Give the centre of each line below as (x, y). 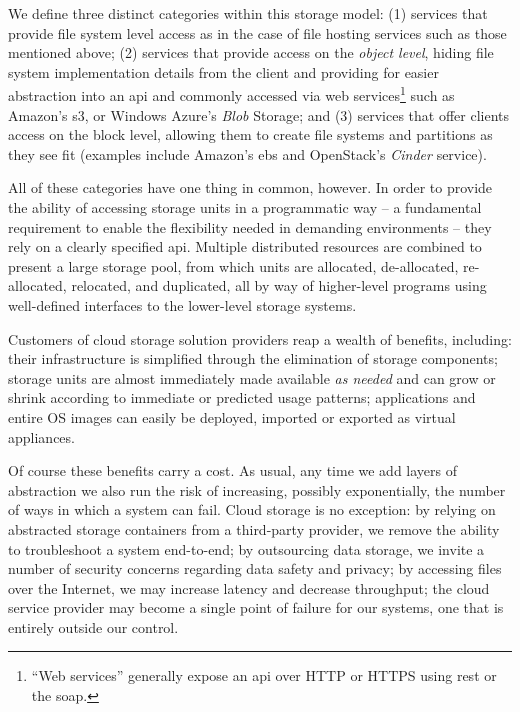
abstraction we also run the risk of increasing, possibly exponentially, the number (257, 489)
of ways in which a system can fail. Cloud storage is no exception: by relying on (252, 509)
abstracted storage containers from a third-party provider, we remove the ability (254, 528)
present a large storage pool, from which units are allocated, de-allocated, (233, 265)
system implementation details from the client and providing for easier (223, 71)
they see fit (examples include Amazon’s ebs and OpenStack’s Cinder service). (247, 153)
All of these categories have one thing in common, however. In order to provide (250, 187)
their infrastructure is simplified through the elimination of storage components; (253, 358)
